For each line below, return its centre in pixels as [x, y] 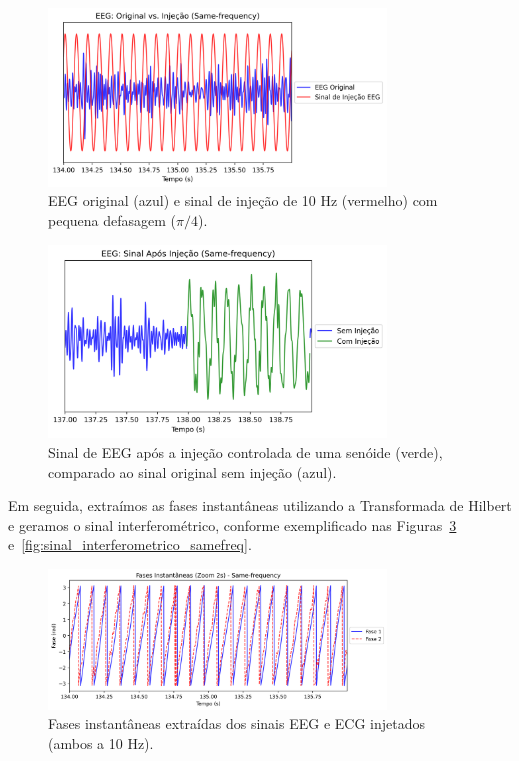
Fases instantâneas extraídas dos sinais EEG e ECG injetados [236, 723]
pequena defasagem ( [112, 220]
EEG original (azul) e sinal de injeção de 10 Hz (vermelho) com [243, 200]
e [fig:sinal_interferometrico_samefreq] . [130, 544]
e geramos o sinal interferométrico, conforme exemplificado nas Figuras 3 [232, 524]
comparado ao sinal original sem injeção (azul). [192, 471]
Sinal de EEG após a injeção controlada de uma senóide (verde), [245, 452]
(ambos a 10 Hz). [101, 742]
